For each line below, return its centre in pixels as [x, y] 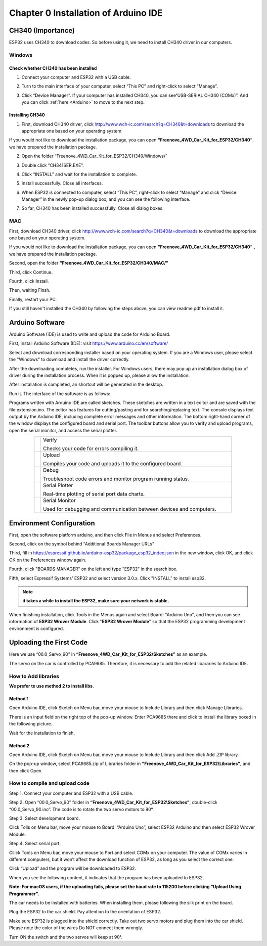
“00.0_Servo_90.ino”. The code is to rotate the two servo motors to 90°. [82, 809]
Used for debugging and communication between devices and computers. [130, 509]
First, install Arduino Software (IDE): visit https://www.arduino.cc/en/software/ [89, 343]
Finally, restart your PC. [33, 299]
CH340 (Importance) [42, 30]
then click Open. [26, 770]
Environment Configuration [52, 523]
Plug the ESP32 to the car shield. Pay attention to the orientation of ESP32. [85, 912]
